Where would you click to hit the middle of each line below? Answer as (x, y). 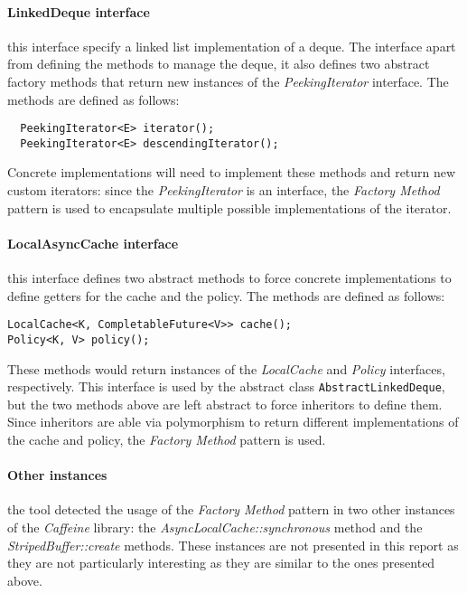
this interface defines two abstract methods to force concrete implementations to (229, 278)
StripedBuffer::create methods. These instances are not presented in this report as (233, 545)
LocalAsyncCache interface (93, 243)
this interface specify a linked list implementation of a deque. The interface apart (232, 46)
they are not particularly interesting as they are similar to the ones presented (221, 563)
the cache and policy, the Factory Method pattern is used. (167, 439)
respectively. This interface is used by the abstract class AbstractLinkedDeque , (226, 386)
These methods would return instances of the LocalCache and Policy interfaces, (226, 368)
